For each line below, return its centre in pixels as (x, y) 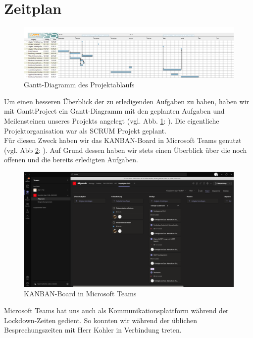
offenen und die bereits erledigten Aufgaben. (71, 160)
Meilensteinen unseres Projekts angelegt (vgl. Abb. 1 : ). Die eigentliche (112, 120)
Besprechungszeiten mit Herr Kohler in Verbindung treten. (93, 330)
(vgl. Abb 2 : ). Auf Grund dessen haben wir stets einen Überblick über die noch (126, 150)
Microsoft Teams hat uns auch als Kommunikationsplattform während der (116, 310)
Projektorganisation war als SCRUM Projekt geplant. (85, 130)
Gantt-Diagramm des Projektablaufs (79, 85)
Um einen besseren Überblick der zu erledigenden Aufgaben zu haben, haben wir (127, 101)
